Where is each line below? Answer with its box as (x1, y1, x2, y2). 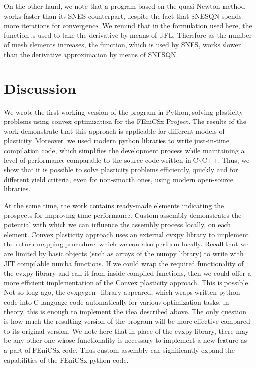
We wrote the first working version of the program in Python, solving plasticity (4, 106, 243, 117)
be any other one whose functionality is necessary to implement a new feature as (4, 335, 247, 345)
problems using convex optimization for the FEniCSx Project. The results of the (4, 116, 246, 126)
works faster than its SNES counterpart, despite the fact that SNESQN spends (4, 10, 242, 21)
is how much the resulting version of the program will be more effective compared (4, 316, 250, 326)
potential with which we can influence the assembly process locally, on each (4, 219, 231, 230)
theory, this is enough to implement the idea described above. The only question (4, 306, 246, 316)
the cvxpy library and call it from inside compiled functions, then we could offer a (4, 268, 251, 278)
